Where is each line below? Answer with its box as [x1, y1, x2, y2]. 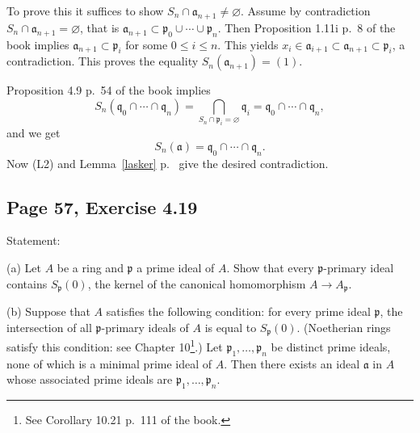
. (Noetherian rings [296, 318, 391, 335]
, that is [80, 19, 120, 36]
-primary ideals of [101, 318, 189, 335]
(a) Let [6, 259, 41, 276]
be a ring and [57, 259, 124, 276]
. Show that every [226, 259, 314, 276]
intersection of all [6, 318, 92, 335]
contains [6, 275, 48, 292]
